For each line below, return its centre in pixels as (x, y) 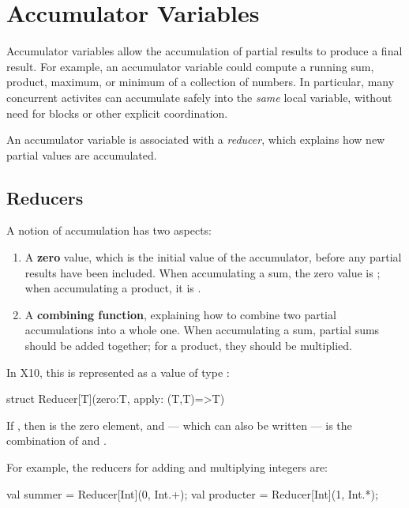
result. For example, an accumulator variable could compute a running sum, (190, 66)
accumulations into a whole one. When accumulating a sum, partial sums (202, 330)
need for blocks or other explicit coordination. (117, 113)
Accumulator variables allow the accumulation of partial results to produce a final (204, 51)
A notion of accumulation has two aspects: (109, 230)
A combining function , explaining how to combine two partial (180, 314)
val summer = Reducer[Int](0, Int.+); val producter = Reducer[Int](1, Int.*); (192, 493)
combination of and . (56, 440)
